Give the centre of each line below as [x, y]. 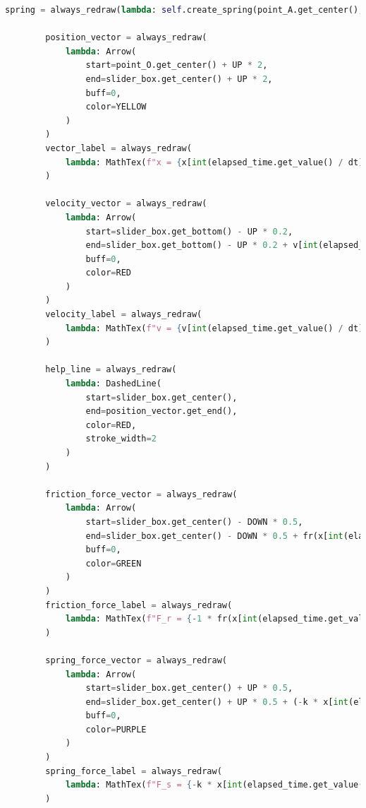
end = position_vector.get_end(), [161, 411]
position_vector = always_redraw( [126, 38]
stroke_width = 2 [121, 439]
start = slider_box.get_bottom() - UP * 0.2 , [189, 231]
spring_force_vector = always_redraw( [136, 660]
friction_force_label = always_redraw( [139, 605]
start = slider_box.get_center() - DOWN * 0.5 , [194, 522]
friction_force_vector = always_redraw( [141, 494]
